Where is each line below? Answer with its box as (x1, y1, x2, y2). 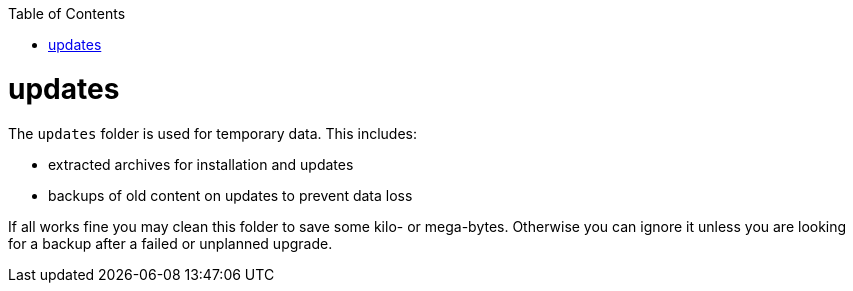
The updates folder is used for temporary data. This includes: (8, 124, 418, 142)
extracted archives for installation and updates (48, 155, 354, 173)
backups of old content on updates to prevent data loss (48, 186, 413, 204)
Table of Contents (8, 5, 126, 22)
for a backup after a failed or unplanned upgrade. (8, 234, 333, 252)
